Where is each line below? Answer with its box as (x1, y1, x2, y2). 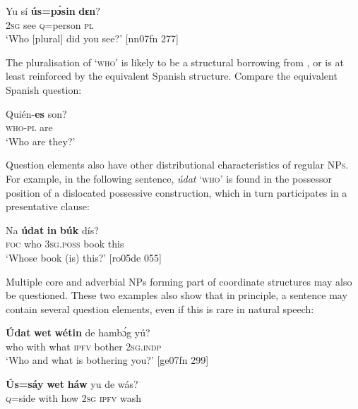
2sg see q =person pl (6, 17, 94, 32)
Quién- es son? (6, 106, 67, 121)
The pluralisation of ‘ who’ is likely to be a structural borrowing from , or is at (6, 54, 344, 69)
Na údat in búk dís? (6, 222, 99, 237)
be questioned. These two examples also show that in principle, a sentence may (6, 288, 347, 303)
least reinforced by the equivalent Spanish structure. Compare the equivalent (6, 68, 338, 83)
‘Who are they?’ (6, 133, 76, 148)
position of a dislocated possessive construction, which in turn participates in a (6, 185, 347, 200)
